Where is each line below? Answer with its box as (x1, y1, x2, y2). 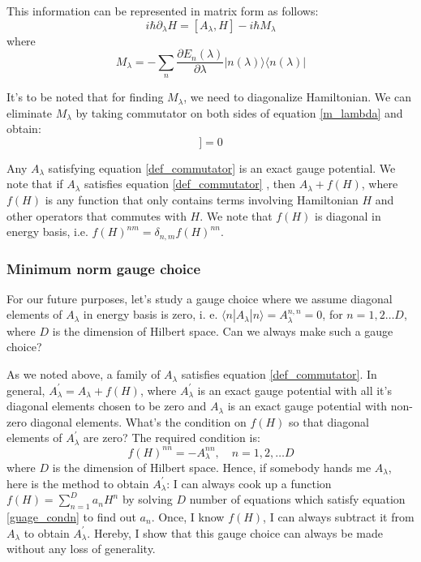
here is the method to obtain (6, 474, 149, 491)
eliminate (6, 104, 52, 121)
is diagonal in (314, 207, 381, 224)
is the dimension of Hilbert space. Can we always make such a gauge (52, 322, 393, 339)
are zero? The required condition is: (83, 429, 260, 446)
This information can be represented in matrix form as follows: (6, 2, 319, 19)
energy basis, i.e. (6, 223, 88, 240)
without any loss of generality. (6, 540, 156, 557)
